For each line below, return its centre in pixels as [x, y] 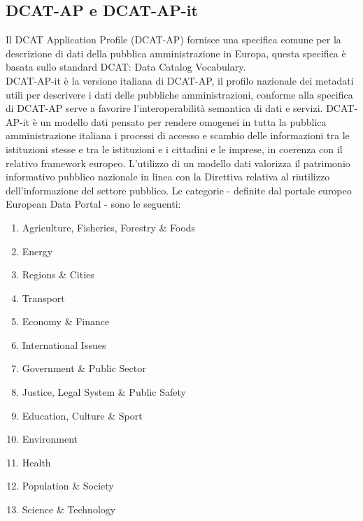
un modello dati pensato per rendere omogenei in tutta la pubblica [183, 121]
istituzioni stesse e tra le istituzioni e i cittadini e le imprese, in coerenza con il [174, 149]
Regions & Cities [58, 274]
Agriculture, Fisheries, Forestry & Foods [109, 227]
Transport [43, 298]
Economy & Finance [66, 321]
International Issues [64, 344]
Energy [37, 251]
